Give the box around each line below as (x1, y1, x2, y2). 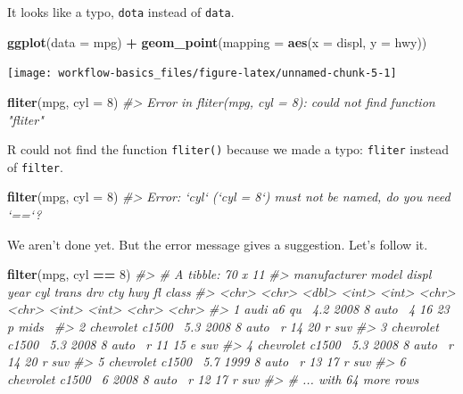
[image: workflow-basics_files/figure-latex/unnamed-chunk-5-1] (7, 67, 397, 80)
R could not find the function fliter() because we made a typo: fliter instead (7, 140, 449, 159)
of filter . (7, 157, 63, 176)
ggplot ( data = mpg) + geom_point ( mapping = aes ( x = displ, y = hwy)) (7, 32, 427, 51)
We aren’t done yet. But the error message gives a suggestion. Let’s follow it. (7, 234, 428, 253)
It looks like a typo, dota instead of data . (7, 3, 235, 21)
